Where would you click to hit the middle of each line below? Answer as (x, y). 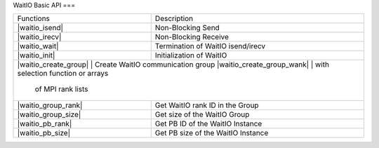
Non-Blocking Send (187, 28)
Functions (34, 19)
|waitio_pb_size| (44, 133)
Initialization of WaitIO (191, 55)
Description (174, 19)
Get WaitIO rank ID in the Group (207, 105)
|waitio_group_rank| (50, 105)
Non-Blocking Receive (192, 37)
